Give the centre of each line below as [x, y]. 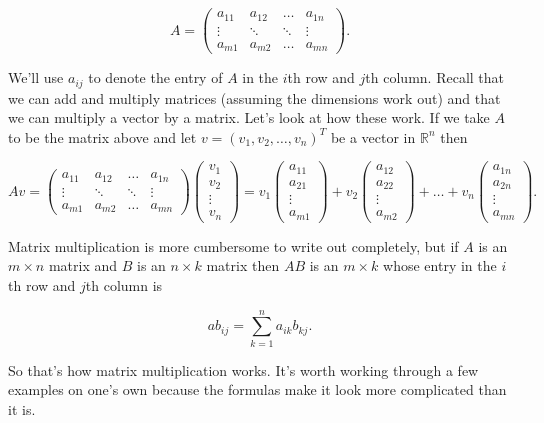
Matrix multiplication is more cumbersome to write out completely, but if [233, 245]
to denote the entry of [155, 77]
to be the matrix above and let [102, 136]
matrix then [243, 265]
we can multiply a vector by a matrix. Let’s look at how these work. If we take [249, 117]
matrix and [83, 265]
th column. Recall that [435, 77]
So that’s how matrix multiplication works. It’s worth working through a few [243, 369]
